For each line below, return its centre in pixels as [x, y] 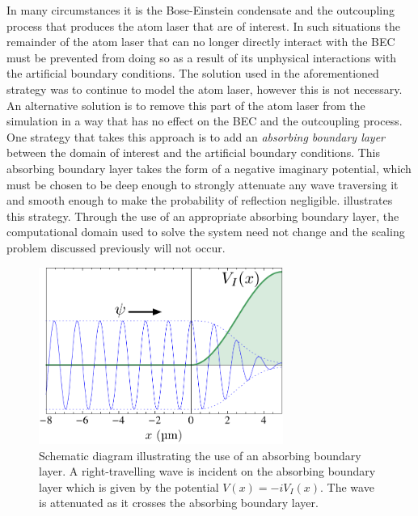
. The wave [347, 486]
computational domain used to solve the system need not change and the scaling [206, 232]
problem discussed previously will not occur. [116, 247]
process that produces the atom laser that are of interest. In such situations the [203, 25]
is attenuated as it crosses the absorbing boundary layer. [179, 503]
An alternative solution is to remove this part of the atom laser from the [186, 105]
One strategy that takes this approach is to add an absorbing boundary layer [196, 136]
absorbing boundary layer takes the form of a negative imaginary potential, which [209, 168]
